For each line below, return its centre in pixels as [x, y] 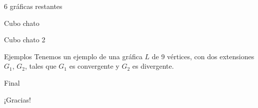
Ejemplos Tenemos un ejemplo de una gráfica [73, 56]
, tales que [40, 66]
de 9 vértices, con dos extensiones [203, 56]
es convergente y [94, 66]
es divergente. [153, 66]
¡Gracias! [17, 99]
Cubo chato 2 [25, 40]
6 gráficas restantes [33, 6]
